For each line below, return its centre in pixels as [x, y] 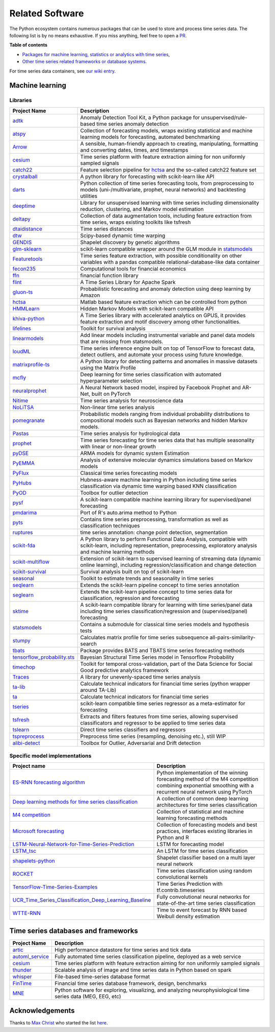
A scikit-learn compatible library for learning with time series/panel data [166, 605]
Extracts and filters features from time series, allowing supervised [159, 716]
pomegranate [29, 420]
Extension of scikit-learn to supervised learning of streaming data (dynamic [171, 558]
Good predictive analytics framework [125, 670]
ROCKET [23, 874]
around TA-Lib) [98, 690]
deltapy [21, 219]
